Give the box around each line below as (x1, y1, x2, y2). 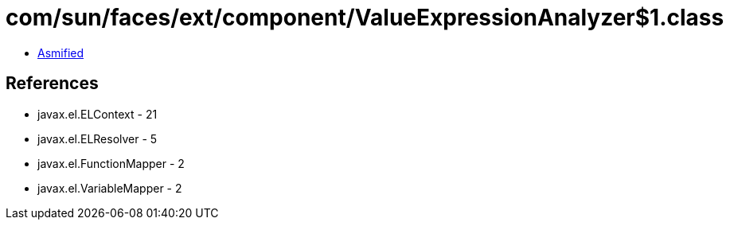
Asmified (37, 45, 84, 60)
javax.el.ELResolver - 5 (37, 131, 158, 146)
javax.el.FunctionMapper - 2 (37, 156, 185, 170)
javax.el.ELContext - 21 (37, 107, 158, 121)
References (6, 73, 99, 94)
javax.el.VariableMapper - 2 (37, 181, 182, 195)
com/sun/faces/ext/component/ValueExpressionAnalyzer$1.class (6, 4, 724, 31)
